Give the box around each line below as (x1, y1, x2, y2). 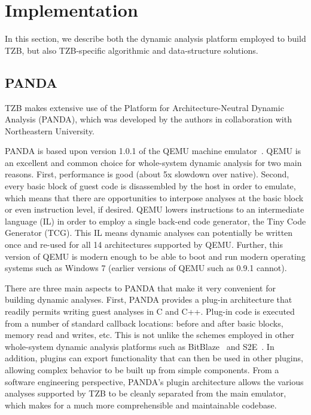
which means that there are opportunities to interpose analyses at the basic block (5, 191, 304, 204)
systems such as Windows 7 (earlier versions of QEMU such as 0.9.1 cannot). (5, 262, 287, 274)
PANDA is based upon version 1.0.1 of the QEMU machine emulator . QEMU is (5, 145, 301, 157)
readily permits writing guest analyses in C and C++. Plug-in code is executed (5, 305, 295, 318)
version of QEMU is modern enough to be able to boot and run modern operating (5, 250, 306, 262)
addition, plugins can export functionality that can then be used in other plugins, (5, 352, 303, 364)
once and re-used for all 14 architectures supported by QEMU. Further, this (5, 238, 283, 251)
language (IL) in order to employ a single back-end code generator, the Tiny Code (5, 214, 306, 227)
